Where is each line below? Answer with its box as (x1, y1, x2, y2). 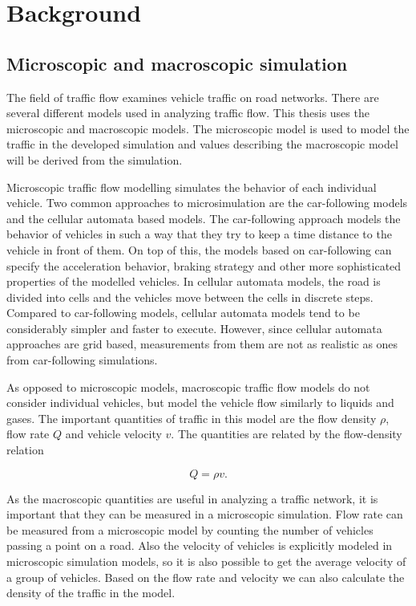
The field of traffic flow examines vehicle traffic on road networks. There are (6, 88, 379, 105)
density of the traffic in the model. (6, 584, 176, 601)
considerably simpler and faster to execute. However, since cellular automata (6, 319, 382, 336)
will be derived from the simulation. (6, 151, 183, 168)
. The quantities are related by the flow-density (171, 425, 402, 442)
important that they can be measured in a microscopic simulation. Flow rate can (6, 506, 403, 523)
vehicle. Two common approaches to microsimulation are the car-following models (6, 194, 408, 211)
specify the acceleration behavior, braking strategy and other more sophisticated (6, 257, 402, 274)
